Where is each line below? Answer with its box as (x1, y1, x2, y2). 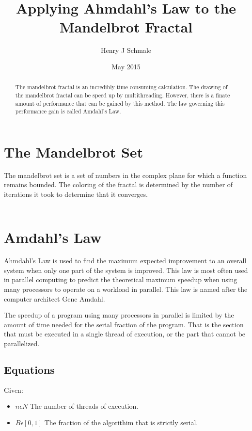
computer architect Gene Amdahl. (4, 293, 105, 303)
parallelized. (4, 338, 40, 349)
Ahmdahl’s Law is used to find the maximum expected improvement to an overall (4, 255, 247, 266)
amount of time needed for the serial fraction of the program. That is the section (4, 319, 244, 329)
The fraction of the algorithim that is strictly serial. (44, 417, 198, 428)
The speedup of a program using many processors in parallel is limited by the (4, 310, 234, 320)
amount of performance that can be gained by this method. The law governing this (15, 99, 225, 107)
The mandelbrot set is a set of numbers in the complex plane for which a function (4, 170, 247, 180)
